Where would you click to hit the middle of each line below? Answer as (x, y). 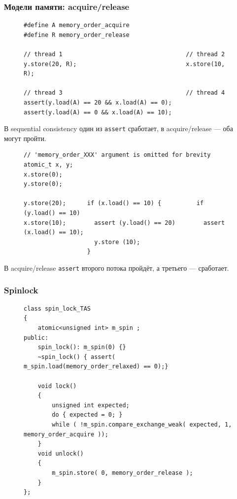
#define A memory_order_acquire (77, 25)
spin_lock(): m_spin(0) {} (82, 347)
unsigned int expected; (91, 405)
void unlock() (61, 453)
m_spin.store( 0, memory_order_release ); (122, 473)
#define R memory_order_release (77, 35)
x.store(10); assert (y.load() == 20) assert (124, 223)
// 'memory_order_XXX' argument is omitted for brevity (117, 155)
